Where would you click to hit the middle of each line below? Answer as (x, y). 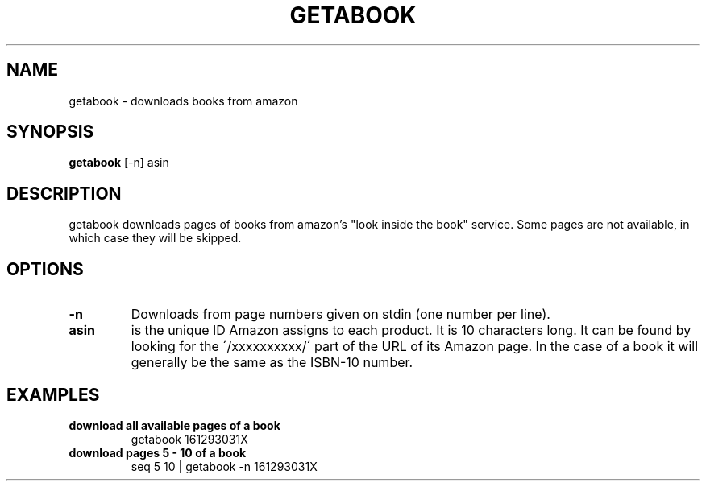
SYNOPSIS (50, 132)
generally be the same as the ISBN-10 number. (272, 363)
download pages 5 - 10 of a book (158, 452)
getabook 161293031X (189, 439)
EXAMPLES (53, 394)
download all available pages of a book (174, 425)
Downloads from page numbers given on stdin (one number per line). (341, 314)
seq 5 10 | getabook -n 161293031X (224, 466)
